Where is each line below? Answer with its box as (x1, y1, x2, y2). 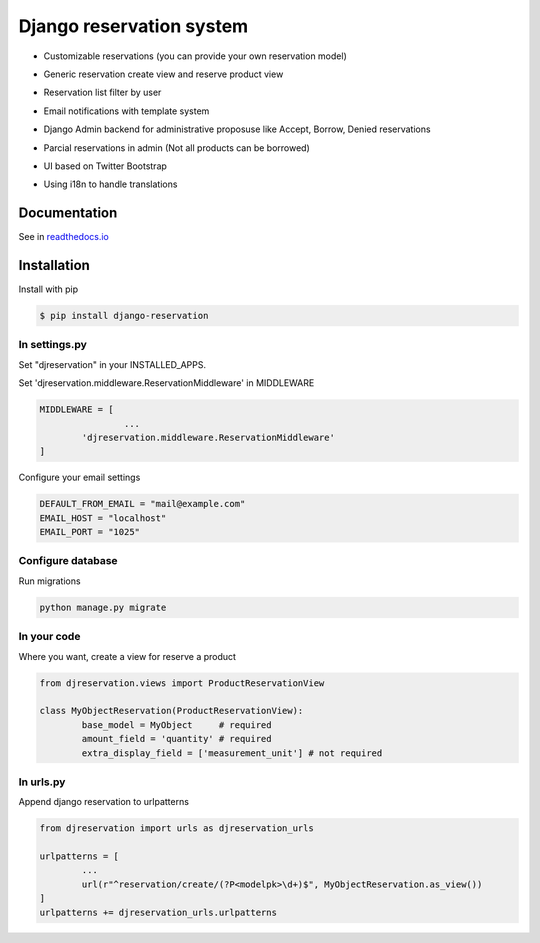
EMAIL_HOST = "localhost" (39, 512, 167, 524)
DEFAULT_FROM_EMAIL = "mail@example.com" (39, 498, 246, 510)
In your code (18, 630, 81, 644)
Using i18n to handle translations (43, 178, 178, 190)
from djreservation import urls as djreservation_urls (39, 823, 314, 834)
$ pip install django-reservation (39, 310, 209, 322)
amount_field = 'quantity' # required (81, 733, 272, 745)
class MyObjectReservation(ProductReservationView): (39, 705, 304, 717)
